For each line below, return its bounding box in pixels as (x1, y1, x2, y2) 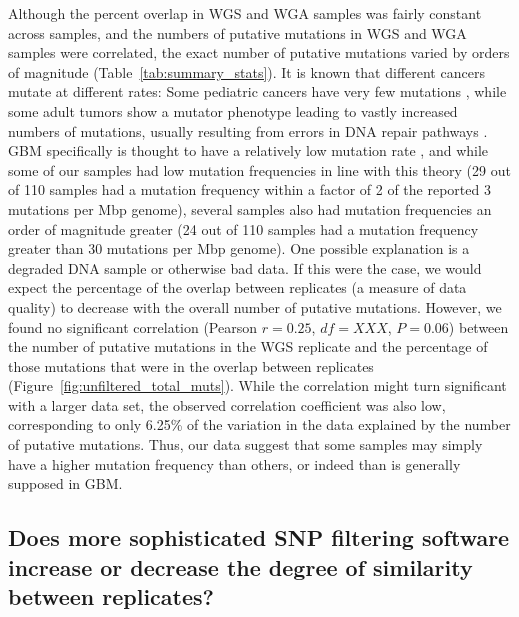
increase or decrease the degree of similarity (8, 551, 473, 582)
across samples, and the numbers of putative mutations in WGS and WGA (8, 22, 467, 43)
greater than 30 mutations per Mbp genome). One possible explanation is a (8, 238, 470, 259)
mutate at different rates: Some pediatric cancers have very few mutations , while (8, 81, 507, 102)
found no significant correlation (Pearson (8, 316, 258, 337)
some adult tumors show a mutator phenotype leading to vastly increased (8, 100, 458, 121)
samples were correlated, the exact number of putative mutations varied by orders (8, 42, 510, 63)
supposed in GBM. (8, 473, 123, 494)
